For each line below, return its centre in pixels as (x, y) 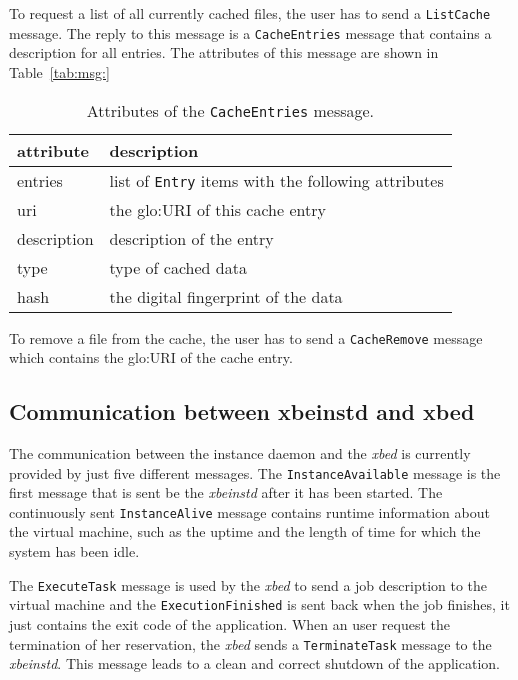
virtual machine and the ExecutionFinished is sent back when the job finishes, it (259, 604)
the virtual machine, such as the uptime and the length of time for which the (245, 531)
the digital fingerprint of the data (226, 296)
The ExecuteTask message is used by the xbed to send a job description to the (248, 584)
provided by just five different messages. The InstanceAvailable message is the (255, 472)
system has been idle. (74, 551)
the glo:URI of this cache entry (217, 209)
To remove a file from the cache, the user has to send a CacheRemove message (246, 337)
